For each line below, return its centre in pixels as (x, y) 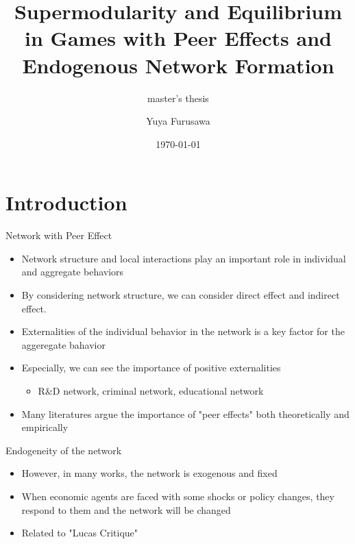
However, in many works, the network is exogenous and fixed (149, 473)
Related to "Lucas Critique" (80, 533)
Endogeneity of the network (64, 450)
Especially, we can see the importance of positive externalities (151, 368)
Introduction (66, 202)
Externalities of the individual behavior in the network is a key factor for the (183, 331)
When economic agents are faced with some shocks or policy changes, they (178, 496)
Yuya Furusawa (178, 121)
